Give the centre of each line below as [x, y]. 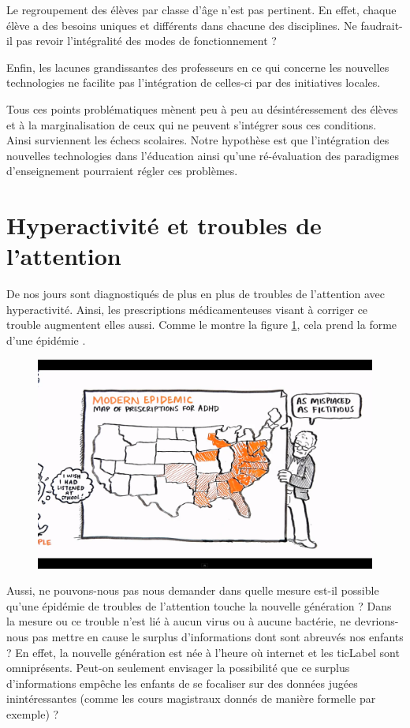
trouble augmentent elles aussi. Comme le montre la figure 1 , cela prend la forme [202, 325]
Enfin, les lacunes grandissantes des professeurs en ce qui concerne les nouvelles [198, 67]
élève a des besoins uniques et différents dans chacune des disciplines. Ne [182, 25]
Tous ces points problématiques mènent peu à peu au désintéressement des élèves [202, 108]
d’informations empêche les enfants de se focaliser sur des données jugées [182, 683]
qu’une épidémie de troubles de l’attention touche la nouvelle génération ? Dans [199, 605]
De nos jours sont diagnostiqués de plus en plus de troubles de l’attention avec [196, 294]
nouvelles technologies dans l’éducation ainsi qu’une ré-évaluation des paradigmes [203, 155]
